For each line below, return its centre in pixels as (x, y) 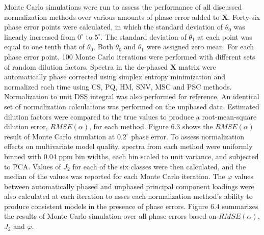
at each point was (225, 36)
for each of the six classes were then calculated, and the (159, 166)
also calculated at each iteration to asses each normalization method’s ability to (128, 196)
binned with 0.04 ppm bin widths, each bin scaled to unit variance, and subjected (131, 156)
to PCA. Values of (33, 166)
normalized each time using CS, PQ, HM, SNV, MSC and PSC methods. (118, 86)
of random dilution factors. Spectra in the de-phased (86, 66)
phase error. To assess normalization (188, 136)
